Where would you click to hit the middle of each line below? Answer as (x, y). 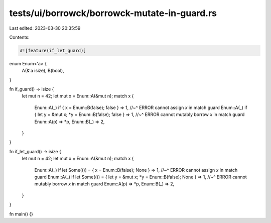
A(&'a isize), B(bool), (43, 71)
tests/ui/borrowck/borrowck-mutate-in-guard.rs (113, 13)
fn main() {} (21, 214)
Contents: (19, 37)
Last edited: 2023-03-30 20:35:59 (45, 28)
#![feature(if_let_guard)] (53, 50)
